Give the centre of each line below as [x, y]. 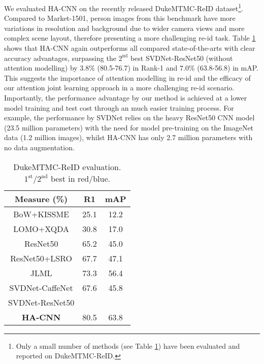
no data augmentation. [39, 147]
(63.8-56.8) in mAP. [228, 68]
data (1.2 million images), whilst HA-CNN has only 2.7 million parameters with [128, 137]
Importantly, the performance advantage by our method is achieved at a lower [126, 97]
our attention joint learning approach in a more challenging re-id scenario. [119, 88]
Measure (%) [41, 198]
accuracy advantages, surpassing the [60, 58]
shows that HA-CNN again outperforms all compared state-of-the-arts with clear [130, 48]
